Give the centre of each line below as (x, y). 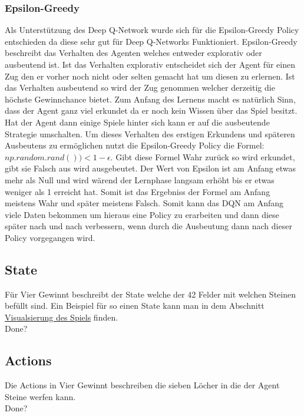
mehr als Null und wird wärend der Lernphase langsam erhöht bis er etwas (140, 179)
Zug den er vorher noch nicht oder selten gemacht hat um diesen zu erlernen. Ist (150, 76)
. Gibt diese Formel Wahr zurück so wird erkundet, (203, 156)
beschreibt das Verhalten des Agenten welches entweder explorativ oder (133, 53)
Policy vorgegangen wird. (50, 237)
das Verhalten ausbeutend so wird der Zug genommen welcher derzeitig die (140, 88)
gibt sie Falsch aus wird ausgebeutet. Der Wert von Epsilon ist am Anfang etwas (150, 168)
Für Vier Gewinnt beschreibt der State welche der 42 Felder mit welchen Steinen (150, 294)
